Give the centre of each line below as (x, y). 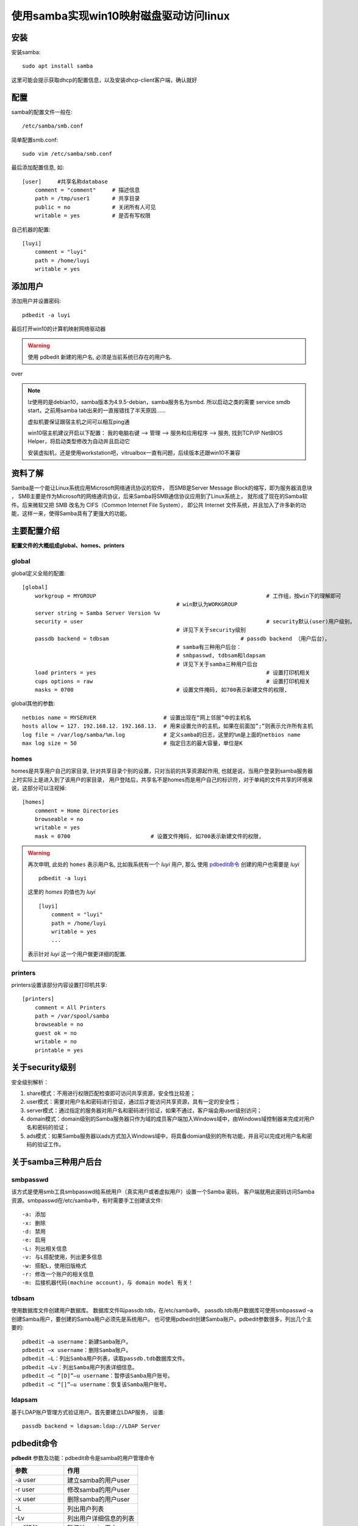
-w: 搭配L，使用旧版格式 (54, 1266)
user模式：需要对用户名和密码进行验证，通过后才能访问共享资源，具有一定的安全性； (134, 1102)
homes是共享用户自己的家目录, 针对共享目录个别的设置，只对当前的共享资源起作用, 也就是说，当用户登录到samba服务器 (162, 771)
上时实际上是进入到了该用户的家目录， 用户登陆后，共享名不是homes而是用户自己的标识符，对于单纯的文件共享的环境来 (162, 779)
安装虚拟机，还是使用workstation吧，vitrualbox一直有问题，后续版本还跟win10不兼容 (134, 452)
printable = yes (59, 1050)
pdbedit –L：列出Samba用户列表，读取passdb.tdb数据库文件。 (105, 1359)
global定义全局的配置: (39, 573)
